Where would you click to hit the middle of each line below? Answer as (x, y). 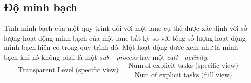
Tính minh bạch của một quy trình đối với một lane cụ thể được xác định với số (125, 28)
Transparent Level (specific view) (68, 70)
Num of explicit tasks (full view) (183, 75)
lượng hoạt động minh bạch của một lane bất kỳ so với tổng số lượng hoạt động (125, 37)
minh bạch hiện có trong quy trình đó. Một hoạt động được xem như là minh (121, 47)
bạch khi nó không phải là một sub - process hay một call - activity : (107, 57)
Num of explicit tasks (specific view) (183, 65)
